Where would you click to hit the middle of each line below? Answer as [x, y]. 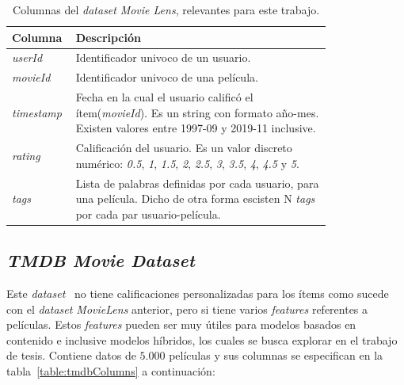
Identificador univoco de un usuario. [163, 57]
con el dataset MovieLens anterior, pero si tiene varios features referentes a [187, 309]
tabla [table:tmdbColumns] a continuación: [111, 371]
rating [26, 155]
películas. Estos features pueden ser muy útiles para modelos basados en [181, 324]
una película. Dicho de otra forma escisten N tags [195, 198]
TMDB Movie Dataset [101, 260]
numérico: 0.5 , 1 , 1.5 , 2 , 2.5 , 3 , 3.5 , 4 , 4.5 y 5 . [187, 163]
